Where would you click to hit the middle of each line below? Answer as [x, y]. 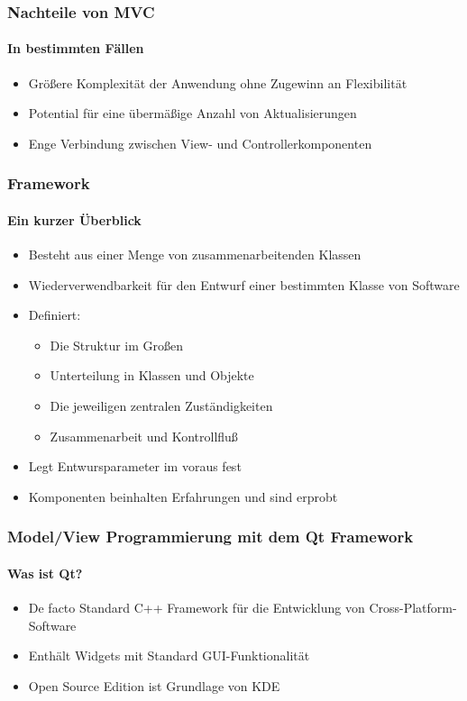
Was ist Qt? [45, 573]
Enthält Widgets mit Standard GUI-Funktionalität [169, 655]
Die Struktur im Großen [117, 345]
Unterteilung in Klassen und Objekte [152, 375]
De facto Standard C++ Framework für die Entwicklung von [197, 608]
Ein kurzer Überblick [74, 219]
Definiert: [55, 315]
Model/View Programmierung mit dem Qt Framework [211, 537]
